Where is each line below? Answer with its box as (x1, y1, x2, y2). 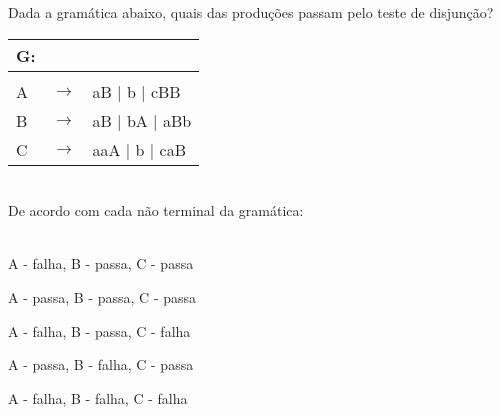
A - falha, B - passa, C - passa (8, 253, 194, 274)
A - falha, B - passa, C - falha (8, 320, 191, 341)
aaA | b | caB (92, 137, 186, 161)
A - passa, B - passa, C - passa (8, 286, 197, 307)
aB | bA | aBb (92, 108, 192, 132)
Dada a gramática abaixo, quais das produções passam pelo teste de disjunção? (8, 2, 494, 22)
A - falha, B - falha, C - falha (8, 387, 188, 408)
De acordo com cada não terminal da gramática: (8, 200, 304, 221)
